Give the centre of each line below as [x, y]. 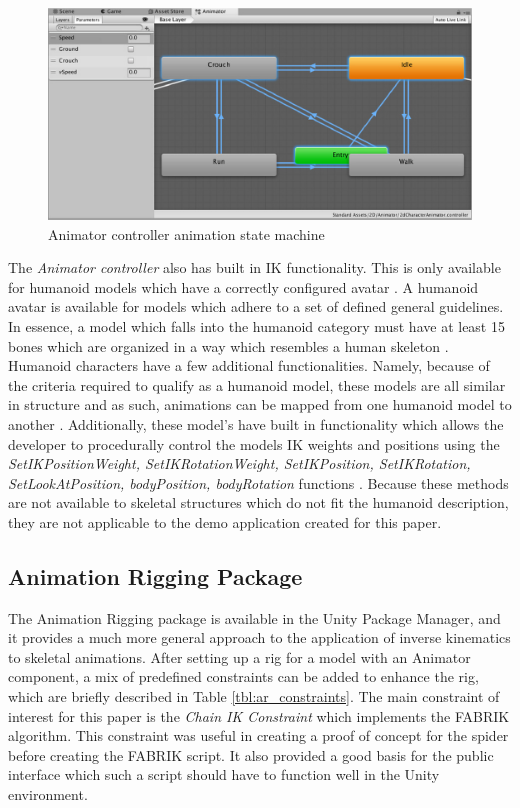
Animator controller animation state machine [186, 233]
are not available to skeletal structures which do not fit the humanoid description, [258, 502]
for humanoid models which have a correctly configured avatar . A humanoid [243, 286]
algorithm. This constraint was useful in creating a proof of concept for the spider [258, 735]
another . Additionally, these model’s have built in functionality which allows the [256, 423]
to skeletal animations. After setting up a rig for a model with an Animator [239, 656]
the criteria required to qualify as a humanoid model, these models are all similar [257, 384]
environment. [48, 794]
